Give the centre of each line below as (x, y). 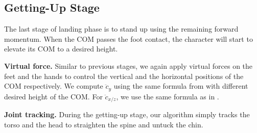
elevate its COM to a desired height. (61, 49)
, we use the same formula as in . (168, 96)
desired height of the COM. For (53, 96)
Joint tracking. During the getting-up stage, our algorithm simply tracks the (127, 114)
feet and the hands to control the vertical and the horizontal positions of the (124, 76)
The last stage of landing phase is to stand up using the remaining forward (121, 29)
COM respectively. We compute (54, 86)
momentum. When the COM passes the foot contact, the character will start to (128, 38)
